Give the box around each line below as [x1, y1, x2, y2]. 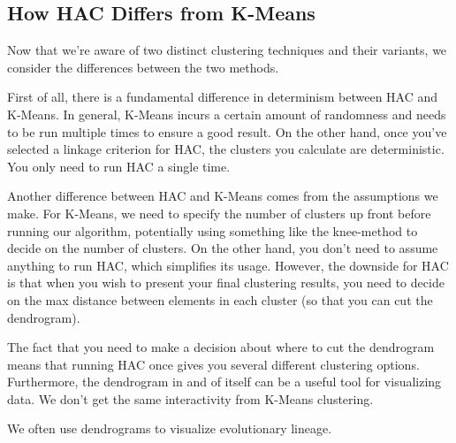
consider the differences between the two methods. [7, 57, 279, 76]
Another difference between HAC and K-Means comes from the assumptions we [7, 187, 438, 205]
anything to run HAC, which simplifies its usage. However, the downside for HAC [7, 256, 449, 274]
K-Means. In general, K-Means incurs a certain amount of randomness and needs [7, 104, 446, 123]
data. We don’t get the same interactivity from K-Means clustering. [7, 389, 374, 408]
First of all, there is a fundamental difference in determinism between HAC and [7, 88, 438, 106]
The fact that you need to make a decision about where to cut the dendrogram [7, 338, 435, 356]
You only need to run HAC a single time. [7, 157, 231, 175]
